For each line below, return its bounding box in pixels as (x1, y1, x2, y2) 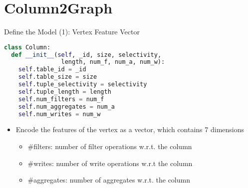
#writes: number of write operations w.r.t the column (27, 158, 193, 168)
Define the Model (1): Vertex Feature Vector (4, 26, 140, 37)
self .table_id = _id (18, 66, 86, 73)
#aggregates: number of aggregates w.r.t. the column (27, 175, 190, 185)
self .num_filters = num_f (18, 95, 104, 103)
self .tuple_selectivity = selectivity (18, 81, 147, 88)
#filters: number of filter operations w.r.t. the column (27, 141, 192, 152)
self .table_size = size (18, 73, 97, 81)
